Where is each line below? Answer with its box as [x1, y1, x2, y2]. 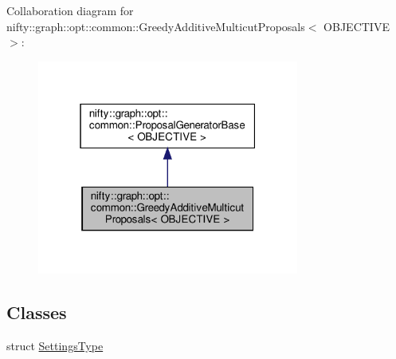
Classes [6, 300, 67, 325]
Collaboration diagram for [6, 2, 134, 18]
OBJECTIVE [323, 18, 390, 34]
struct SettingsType [6, 337, 104, 354]
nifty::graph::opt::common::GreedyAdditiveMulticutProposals [6, 18, 305, 34]
